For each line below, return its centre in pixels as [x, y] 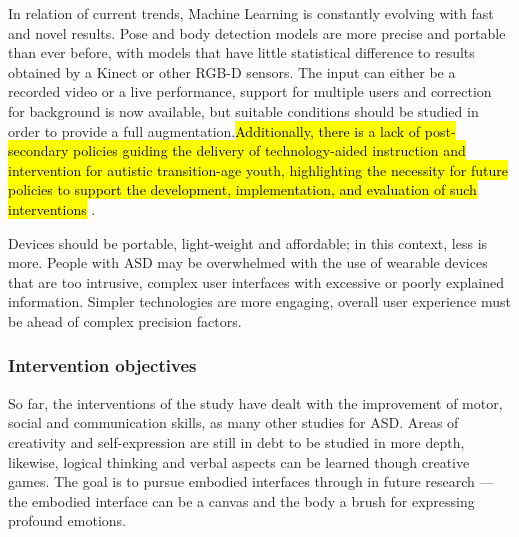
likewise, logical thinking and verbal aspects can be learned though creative [239, 461]
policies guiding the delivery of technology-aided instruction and [269, 150]
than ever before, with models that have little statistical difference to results [241, 52]
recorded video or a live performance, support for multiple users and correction [250, 91]
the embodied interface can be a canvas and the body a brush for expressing [241, 500]
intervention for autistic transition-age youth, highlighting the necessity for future [258, 169]
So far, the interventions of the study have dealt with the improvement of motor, [255, 402]
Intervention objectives [102, 365]
